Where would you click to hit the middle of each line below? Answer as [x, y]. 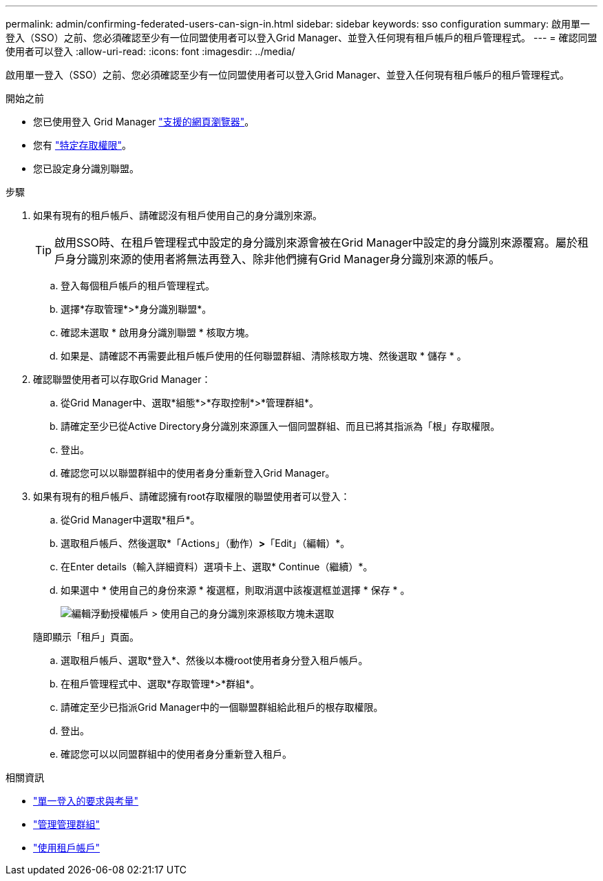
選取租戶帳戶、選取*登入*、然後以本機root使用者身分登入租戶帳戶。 [214, 660]
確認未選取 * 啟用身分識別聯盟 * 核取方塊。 [158, 332]
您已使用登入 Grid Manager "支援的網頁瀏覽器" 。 [144, 122]
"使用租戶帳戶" [67, 848]
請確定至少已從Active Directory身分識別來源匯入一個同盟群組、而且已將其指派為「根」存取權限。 [281, 426]
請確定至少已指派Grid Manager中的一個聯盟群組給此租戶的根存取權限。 [222, 707]
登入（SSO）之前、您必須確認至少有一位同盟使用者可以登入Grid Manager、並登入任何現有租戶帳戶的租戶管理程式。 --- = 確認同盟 [301, 38]
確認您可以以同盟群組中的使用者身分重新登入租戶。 [176, 754]
